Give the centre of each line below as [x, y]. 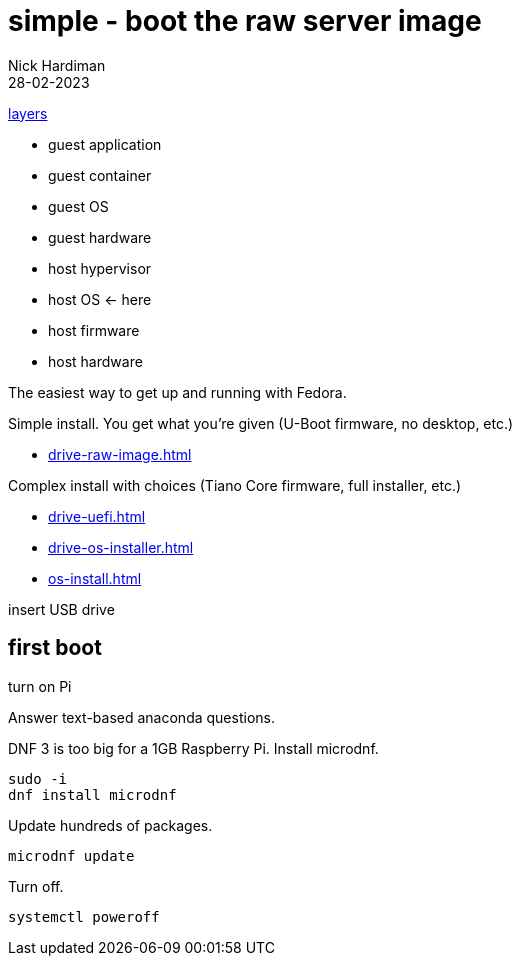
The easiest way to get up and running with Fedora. [177, 392]
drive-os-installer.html [121, 547]
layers [28, 113]
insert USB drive [61, 609]
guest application [105, 144]
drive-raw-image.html [120, 454]
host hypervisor [100, 268]
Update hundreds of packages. [110, 825]
